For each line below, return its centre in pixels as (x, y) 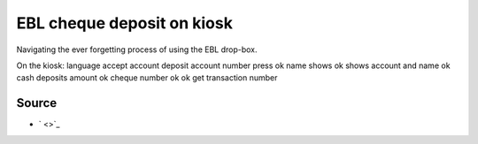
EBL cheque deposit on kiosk (125, 23)
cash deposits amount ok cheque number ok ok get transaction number (147, 78)
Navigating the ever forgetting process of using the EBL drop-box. (137, 49)
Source (37, 103)
